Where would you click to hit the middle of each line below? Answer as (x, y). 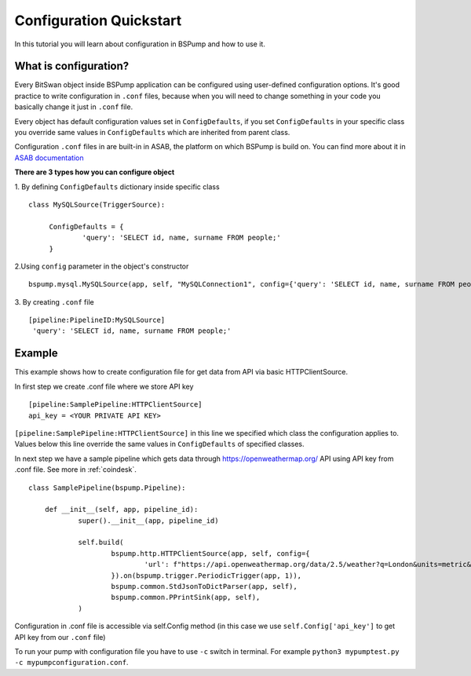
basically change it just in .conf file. (74, 107)
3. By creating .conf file (54, 301)
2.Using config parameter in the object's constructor (102, 266)
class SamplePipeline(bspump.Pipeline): (107, 488)
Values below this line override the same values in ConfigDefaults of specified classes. (160, 444)
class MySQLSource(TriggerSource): (97, 205)
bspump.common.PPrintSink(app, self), (186, 597)
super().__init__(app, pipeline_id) (148, 521)
